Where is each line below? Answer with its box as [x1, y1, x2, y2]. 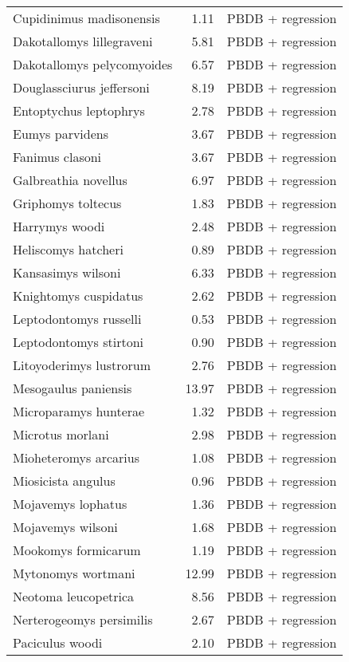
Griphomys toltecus [13, 194, 122, 212]
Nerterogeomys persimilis [13, 610, 153, 629]
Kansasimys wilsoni [13, 263, 121, 282]
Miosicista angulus [13, 471, 116, 490]
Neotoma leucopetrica [13, 587, 135, 605]
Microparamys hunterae [13, 402, 145, 420]
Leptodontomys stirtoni [13, 333, 144, 351]
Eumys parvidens [13, 124, 109, 143]
